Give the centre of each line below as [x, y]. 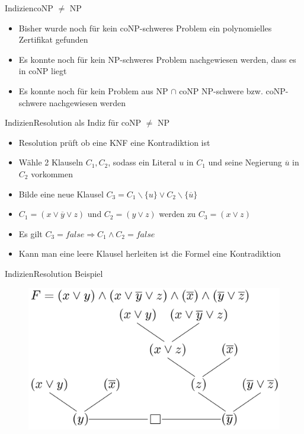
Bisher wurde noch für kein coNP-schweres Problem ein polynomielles [145, 28]
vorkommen [52, 173]
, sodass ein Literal [142, 162]
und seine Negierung [245, 162]
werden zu [177, 214]
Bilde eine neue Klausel [61, 194]
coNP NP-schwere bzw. [221, 90]
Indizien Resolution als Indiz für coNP [73, 122]
